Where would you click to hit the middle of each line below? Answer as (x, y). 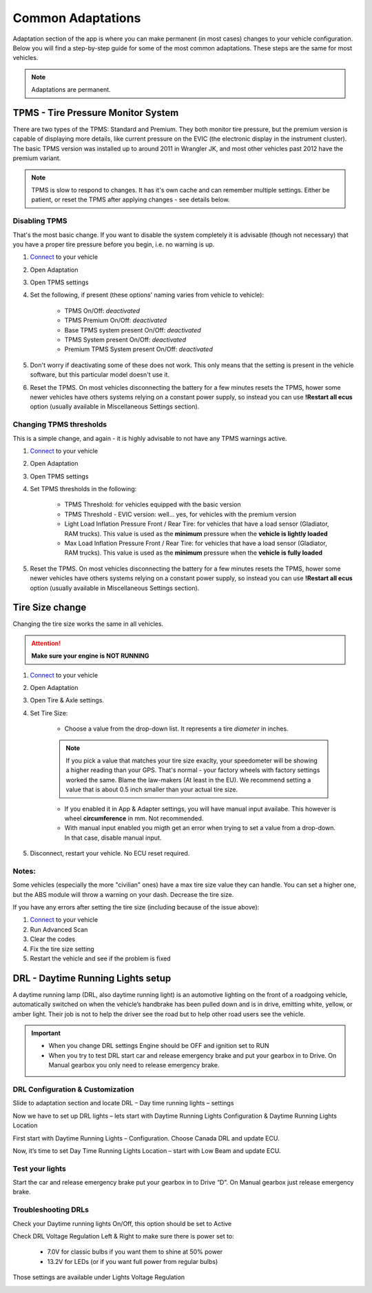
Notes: (24, 871)
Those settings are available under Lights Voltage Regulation (99, 1277)
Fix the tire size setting (62, 949)
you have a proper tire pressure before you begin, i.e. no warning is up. (114, 244)
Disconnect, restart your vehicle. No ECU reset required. (110, 853)
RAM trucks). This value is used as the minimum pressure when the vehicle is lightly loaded (196, 533)
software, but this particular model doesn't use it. (100, 375)
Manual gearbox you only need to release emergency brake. (134, 1065)
